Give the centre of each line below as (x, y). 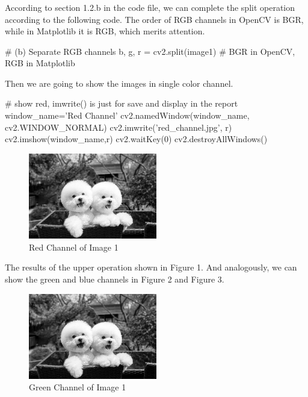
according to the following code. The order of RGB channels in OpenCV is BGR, (154, 19)
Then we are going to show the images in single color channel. (119, 83)
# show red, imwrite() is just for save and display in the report (122, 103)
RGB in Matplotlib (40, 63)
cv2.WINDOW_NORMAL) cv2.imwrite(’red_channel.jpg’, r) (119, 127)
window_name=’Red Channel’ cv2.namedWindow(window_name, (127, 115)
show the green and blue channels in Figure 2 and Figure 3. (115, 279)
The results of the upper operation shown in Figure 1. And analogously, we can (151, 267)
